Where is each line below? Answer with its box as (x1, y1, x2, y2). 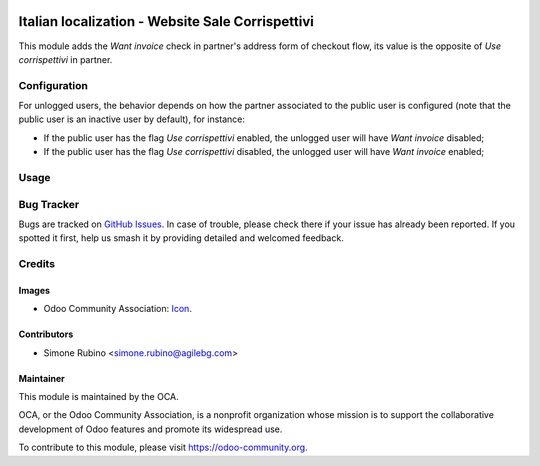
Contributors (18, 328, 74, 340)
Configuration (18, 78, 89, 92)
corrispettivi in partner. (18, 53, 113, 65)
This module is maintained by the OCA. (18, 391, 179, 403)
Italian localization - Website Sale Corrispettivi (18, 13, 314, 30)
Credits (18, 257, 55, 271)
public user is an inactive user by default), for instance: (18, 113, 245, 125)
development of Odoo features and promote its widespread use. (18, 423, 283, 435)
